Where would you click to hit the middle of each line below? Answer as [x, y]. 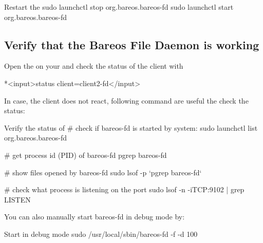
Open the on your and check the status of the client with [94, 66]
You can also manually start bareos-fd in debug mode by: [95, 217]
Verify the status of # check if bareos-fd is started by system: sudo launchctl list [131, 127]
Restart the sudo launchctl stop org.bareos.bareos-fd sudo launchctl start [119, 7]
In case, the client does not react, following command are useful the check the [126, 100]
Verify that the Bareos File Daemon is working [132, 44]
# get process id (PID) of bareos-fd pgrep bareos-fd [86, 155]
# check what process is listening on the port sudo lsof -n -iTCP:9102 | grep [124, 189]
